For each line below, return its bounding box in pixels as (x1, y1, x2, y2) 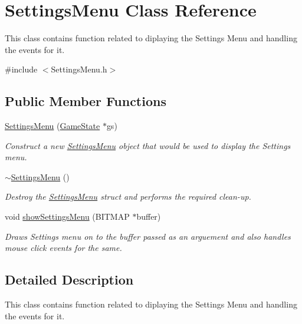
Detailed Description (5, 270, 134, 289)
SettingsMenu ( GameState (5, 120, 100, 132)
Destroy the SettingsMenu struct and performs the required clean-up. (5, 190, 251, 203)
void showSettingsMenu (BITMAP (5, 210, 130, 223)
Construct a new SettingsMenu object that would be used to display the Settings (5, 139, 291, 151)
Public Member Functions (5, 92, 166, 110)
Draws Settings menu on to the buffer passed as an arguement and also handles (5, 230, 291, 242)
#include (5, 63, 38, 75)
